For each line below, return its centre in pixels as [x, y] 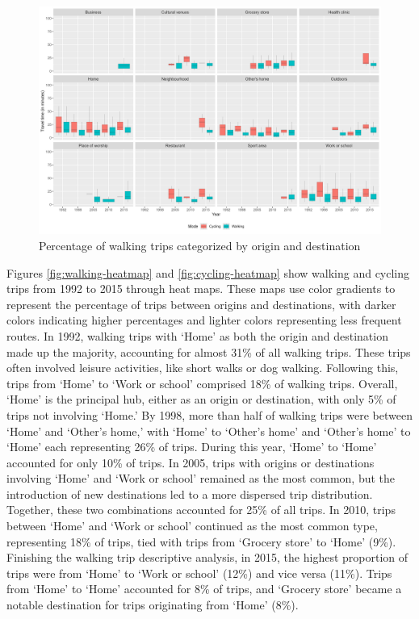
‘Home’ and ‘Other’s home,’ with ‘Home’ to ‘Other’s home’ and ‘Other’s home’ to [209, 431]
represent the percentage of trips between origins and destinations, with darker [201, 304]
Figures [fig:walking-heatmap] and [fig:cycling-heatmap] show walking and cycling [208, 272]
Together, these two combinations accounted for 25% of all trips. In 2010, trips [201, 510]
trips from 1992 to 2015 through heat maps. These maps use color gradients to [201, 289]
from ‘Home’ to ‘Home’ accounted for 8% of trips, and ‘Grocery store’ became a [204, 589]
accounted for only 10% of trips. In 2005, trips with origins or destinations [191, 462]
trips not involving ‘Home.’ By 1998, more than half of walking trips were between [209, 414]
